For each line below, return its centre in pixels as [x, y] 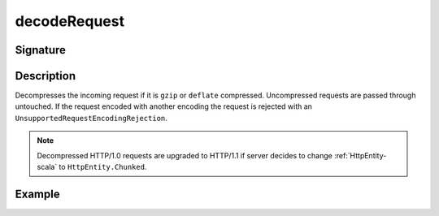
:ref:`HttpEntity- [360, 155]
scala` [47, 167]
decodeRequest [70, 21]
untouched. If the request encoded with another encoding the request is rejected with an [164, 106]
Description [46, 76]
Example [37, 194]
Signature [41, 50]
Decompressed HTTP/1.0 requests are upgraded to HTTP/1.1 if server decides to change [185, 155]
